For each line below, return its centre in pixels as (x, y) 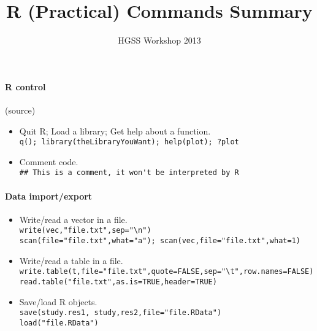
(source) (20, 110)
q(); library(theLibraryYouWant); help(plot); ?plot (129, 142)
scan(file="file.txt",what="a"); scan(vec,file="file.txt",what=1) (160, 241)
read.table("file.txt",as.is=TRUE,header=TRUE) (118, 282)
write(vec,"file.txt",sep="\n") (85, 231)
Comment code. (49, 161)
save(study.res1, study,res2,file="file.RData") (120, 313)
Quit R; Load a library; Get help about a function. (115, 130)
